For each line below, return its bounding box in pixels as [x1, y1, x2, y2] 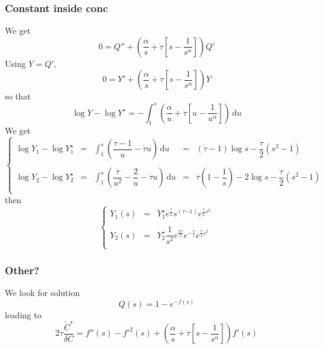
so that [5, 90, 31, 102]
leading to [5, 308, 42, 321]
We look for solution [5, 286, 80, 299]
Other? [5, 262, 40, 277]
